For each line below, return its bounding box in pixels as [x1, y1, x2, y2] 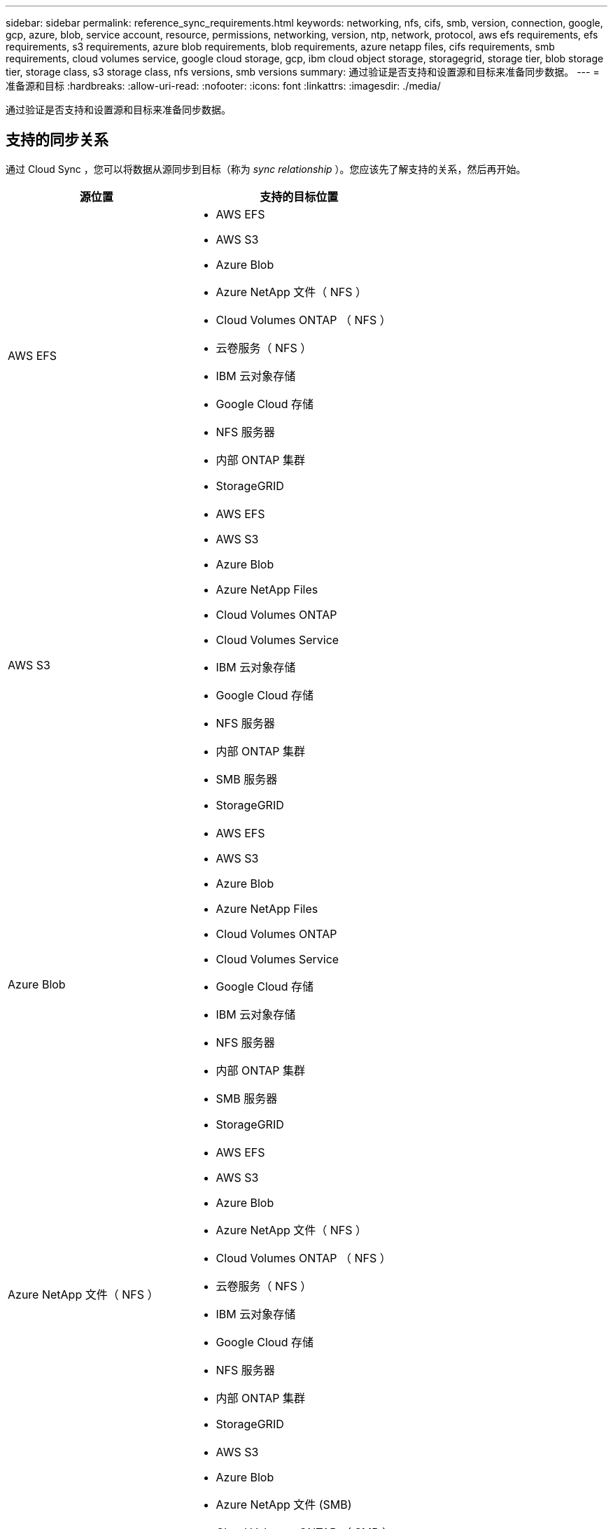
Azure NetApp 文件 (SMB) [216, 1497, 352, 1511]
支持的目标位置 [260, 189, 339, 204]
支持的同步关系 [6, 131, 108, 149]
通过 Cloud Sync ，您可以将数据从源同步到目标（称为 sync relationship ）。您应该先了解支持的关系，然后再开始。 [6, 162, 526, 175]
